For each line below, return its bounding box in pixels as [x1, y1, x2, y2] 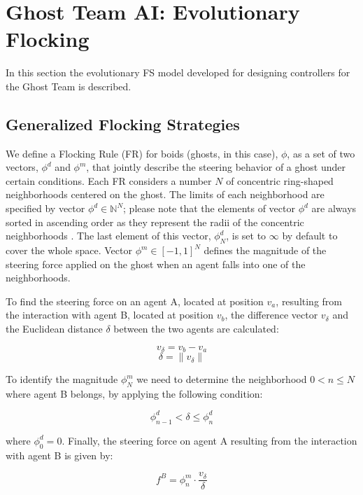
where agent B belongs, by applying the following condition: [6, 386, 263, 400]
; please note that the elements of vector [123, 201, 295, 216]
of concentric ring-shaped [226, 173, 334, 188]
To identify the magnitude [6, 372, 118, 386]
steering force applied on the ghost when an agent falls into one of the [6, 256, 306, 271]
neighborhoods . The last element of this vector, [6, 228, 211, 243]
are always [311, 201, 357, 216]
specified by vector [6, 201, 85, 216]
